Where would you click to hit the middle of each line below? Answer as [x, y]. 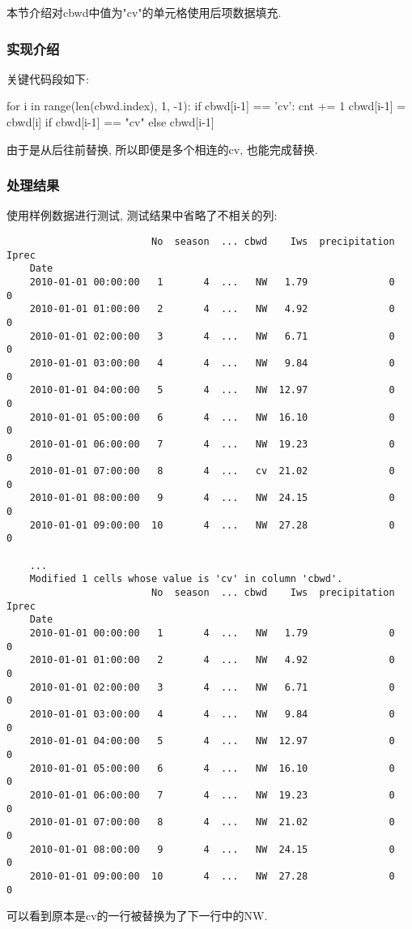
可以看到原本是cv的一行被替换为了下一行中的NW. [137, 916]
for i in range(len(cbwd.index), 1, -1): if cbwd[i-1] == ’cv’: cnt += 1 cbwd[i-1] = [206, 106]
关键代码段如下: [48, 78]
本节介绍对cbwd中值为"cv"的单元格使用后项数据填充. [144, 12]
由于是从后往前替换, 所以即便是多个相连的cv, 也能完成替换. [162, 149]
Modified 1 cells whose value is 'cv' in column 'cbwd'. [186, 579]
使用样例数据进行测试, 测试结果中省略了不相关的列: [142, 215]
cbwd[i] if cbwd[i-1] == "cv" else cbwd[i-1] [110, 122]
